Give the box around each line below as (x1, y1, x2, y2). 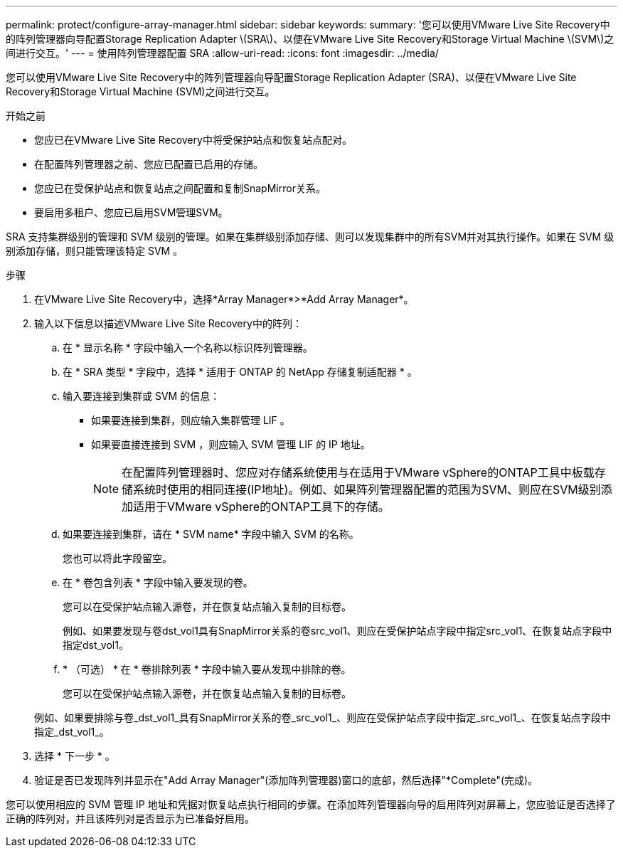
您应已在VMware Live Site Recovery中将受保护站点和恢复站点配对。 (34, 134, 352, 146)
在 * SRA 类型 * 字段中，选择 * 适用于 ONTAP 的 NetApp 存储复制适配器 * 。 (63, 366, 417, 378)
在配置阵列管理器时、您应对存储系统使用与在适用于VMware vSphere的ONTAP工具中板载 (122, 465, 595, 480)
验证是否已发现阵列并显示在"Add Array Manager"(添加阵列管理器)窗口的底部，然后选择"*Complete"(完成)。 (34, 774, 538, 786)
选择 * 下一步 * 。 (34, 750, 115, 762)
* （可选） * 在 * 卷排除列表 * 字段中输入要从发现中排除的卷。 (63, 663, 351, 675)
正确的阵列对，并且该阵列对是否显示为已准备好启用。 (6, 812, 255, 825)
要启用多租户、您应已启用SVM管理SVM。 (34, 206, 228, 218)
